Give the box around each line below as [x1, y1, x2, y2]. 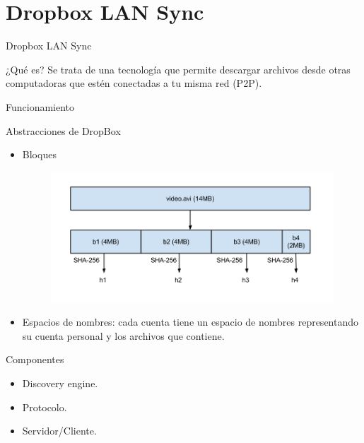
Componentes [6, 352, 64, 367]
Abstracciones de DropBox [6, 123, 121, 138]
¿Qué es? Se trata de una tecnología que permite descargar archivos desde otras [6, 61, 351, 76]
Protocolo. [22, 399, 67, 414]
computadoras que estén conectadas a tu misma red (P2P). [6, 76, 262, 90]
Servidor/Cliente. [22, 423, 97, 438]
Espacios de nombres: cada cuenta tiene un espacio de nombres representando [22, 314, 359, 329]
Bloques [22, 147, 57, 162]
